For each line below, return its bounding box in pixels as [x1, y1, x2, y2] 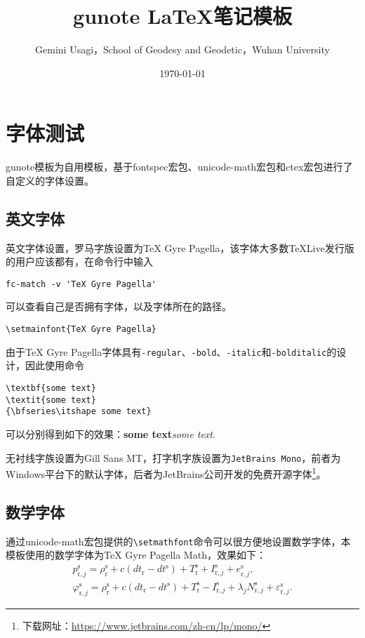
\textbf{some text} [6, 383, 96, 393]
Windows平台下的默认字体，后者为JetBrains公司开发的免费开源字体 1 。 [6, 465, 326, 481]
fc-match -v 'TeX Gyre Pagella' [6, 279, 157, 289]
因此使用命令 [25, 358, 84, 373]
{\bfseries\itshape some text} [6, 406, 152, 417]
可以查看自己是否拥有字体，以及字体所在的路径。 [6, 299, 232, 314]
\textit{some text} [6, 394, 96, 405]
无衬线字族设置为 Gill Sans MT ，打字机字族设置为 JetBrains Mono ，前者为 [6, 450, 341, 465]
